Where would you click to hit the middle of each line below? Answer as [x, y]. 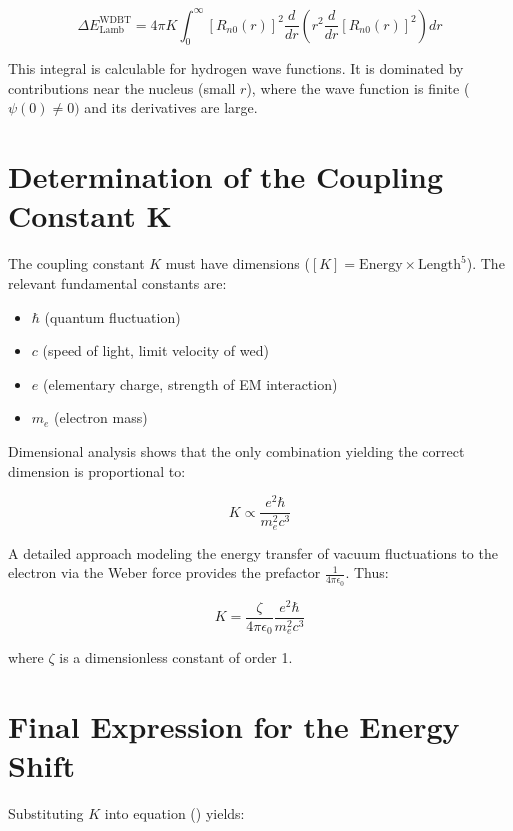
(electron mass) [101, 417]
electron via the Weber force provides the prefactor [164, 572]
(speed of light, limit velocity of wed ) [155, 350]
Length [440, 265]
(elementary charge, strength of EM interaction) [190, 383]
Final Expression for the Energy [234, 725]
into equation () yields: [174, 813]
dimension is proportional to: [97, 470]
